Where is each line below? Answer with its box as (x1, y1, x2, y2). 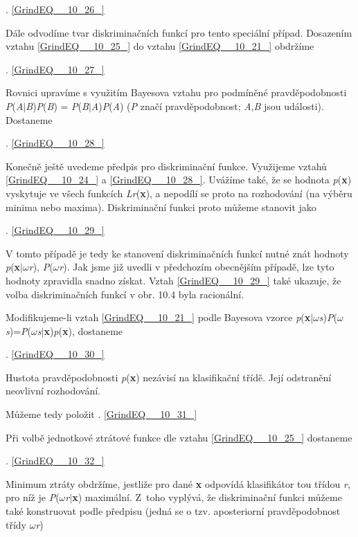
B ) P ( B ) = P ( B (26, 98, 89, 113)
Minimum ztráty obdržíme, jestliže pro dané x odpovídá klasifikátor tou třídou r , (6, 476, 350, 491)
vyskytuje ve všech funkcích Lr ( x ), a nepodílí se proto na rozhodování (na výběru (6, 185, 352, 200)
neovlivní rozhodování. (6, 383, 100, 398)
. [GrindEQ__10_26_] (6, 2, 105, 16)
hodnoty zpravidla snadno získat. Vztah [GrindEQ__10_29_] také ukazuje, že (6, 273, 341, 287)
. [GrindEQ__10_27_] (6, 62, 105, 76)
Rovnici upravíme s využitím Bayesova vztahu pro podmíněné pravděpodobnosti (6, 85, 347, 100)
